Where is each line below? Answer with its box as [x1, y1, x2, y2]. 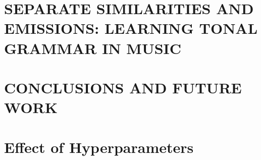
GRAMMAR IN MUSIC [4, 37, 182, 58]
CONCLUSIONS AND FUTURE [4, 77, 242, 97]
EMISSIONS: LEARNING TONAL [4, 18, 258, 38]
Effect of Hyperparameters [4, 136, 194, 157]
